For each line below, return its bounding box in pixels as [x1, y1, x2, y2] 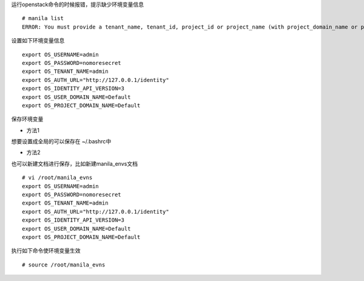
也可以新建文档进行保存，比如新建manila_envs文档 [11, 160, 138, 167]
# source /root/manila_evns [22, 261, 106, 268]
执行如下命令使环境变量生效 [11, 247, 81, 254]
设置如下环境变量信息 [11, 37, 65, 44]
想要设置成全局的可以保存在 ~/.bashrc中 [11, 138, 112, 145]
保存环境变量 [11, 115, 44, 123]
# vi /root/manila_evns [22, 174, 93, 181]
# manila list [22, 15, 64, 22]
